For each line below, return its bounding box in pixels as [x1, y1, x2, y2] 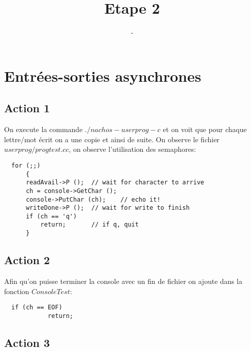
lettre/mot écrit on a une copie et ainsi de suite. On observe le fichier [4, 134, 219, 144]
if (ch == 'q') [25, 212, 77, 220]
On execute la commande [4, 124, 83, 135]
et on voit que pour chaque [163, 124, 247, 135]
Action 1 [4, 100, 50, 116]
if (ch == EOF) [11, 304, 62, 311]
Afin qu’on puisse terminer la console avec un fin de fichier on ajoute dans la [4, 276, 242, 286]
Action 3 [4, 334, 50, 350]
